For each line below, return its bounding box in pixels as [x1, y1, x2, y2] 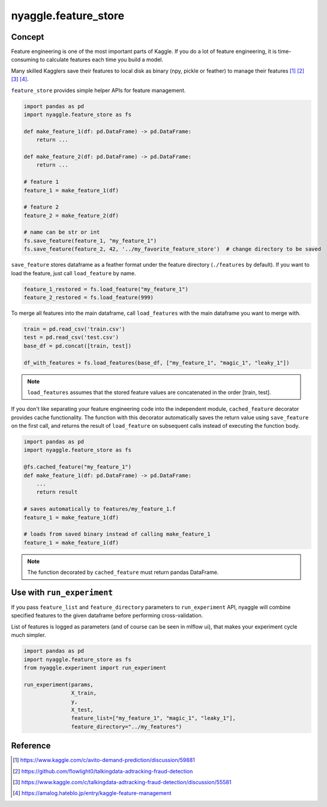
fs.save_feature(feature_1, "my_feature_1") [23, 237, 157, 244]
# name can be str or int [23, 229, 100, 236]
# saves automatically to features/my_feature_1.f [23, 505, 176, 513]
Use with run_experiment [11, 587, 113, 597]
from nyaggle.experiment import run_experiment [23, 664, 166, 671]
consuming [11, 56, 39, 63]
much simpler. [11, 632, 46, 639]
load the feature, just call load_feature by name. [11, 269, 136, 276]
